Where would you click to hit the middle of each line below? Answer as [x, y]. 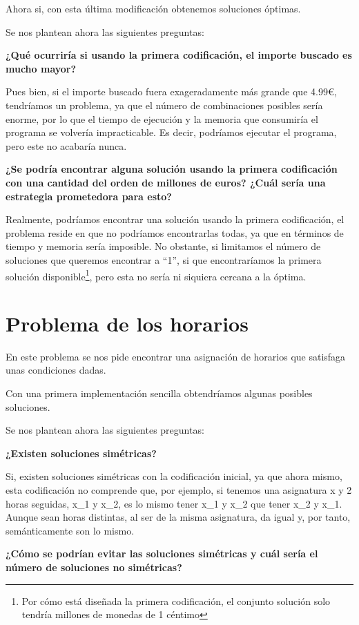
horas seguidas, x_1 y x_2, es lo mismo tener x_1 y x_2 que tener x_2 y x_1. [174, 503]
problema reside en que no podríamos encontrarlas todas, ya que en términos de [175, 232]
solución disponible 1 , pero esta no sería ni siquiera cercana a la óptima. [156, 275]
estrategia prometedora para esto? [89, 196]
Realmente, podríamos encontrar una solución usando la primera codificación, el [175, 219]
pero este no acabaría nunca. [66, 145]
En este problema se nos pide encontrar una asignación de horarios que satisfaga [176, 356]
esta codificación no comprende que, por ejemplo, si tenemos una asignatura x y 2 [179, 490]
